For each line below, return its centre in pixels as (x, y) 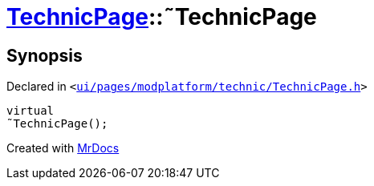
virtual (30, 111)
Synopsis (45, 55)
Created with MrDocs (63, 148)
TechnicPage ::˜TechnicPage (162, 17)
